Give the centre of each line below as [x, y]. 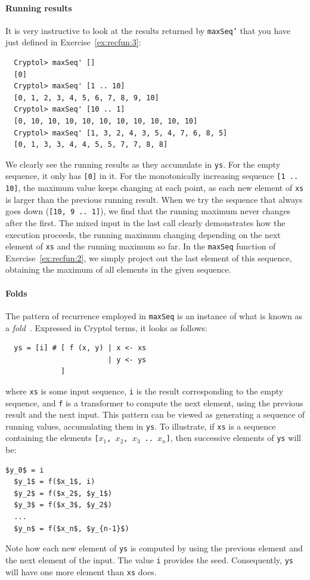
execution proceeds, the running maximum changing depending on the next [143, 234]
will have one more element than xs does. [81, 571]
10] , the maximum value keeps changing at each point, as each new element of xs [155, 188]
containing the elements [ [52, 438]
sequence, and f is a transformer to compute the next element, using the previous [154, 402]
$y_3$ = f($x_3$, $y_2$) [63, 505]
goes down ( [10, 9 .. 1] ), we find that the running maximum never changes [148, 211]
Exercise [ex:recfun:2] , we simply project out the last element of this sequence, [149, 257]
